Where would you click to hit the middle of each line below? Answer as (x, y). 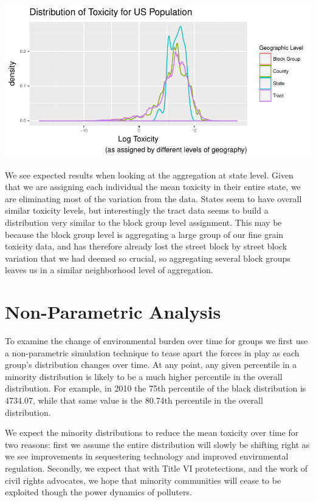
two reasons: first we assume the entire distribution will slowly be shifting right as (157, 444)
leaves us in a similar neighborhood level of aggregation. (109, 270)
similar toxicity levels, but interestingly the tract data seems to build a (137, 210)
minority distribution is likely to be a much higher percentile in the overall (144, 376)
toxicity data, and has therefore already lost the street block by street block (146, 246)
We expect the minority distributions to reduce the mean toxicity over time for (152, 432)
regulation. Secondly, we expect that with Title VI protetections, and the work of (156, 468)
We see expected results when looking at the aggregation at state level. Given (149, 175)
